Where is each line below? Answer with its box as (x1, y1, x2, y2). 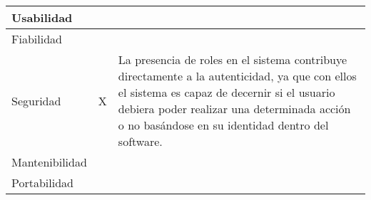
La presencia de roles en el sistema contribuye (118, 51, 347, 68)
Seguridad (11, 92, 61, 109)
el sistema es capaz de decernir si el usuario (118, 84, 335, 100)
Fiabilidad (11, 31, 62, 47)
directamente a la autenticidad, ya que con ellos (118, 68, 357, 84)
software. (118, 133, 163, 149)
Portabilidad (11, 174, 73, 191)
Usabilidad (11, 9, 73, 26)
